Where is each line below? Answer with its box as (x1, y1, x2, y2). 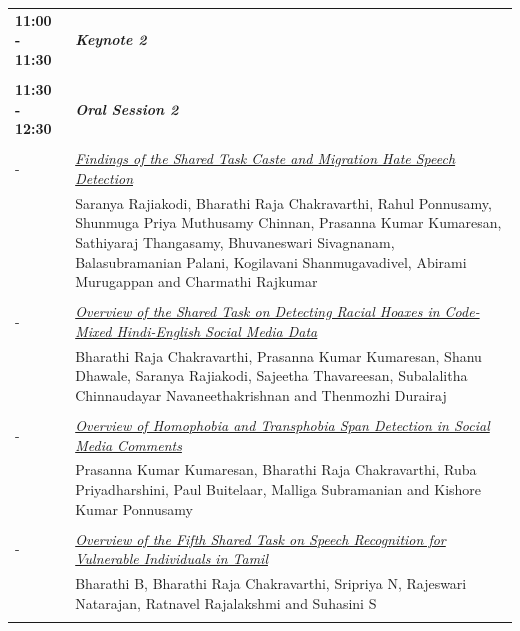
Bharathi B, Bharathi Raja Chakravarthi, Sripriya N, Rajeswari (75, 573, 467, 594)
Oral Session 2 (75, 98, 179, 119)
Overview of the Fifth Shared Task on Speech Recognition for (75, 528, 446, 549)
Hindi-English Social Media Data (116, 320, 318, 341)
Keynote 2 (75, 29, 147, 50)
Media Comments (75, 434, 182, 455)
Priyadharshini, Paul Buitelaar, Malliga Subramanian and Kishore (75, 478, 482, 499)
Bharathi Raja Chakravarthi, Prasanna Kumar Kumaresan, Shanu (75, 345, 482, 366)
